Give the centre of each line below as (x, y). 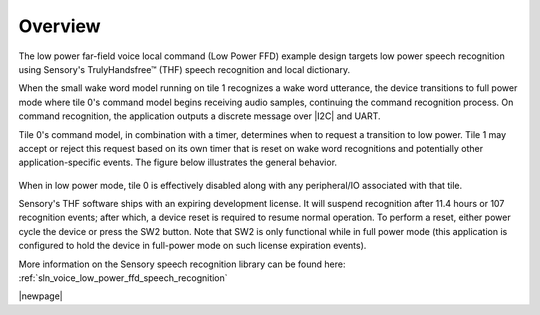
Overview (59, 26)
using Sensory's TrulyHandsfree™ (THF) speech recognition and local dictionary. (184, 69)
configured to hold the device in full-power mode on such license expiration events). (192, 246)
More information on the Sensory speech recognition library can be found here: (182, 264)
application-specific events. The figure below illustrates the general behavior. (178, 162)
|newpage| (41, 296)
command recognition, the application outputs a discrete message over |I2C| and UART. (199, 116)
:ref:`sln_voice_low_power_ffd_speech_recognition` (123, 278)
